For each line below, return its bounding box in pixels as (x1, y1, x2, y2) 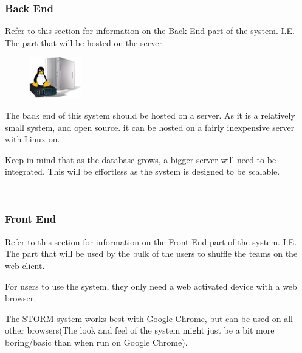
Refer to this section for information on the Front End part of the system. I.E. (5, 235, 297, 248)
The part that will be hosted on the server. (5, 36, 165, 49)
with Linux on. (5, 133, 60, 145)
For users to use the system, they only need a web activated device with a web (5, 279, 297, 292)
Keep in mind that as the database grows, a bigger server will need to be (5, 153, 276, 166)
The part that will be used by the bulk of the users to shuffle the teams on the (5, 247, 298, 260)
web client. (5, 259, 45, 271)
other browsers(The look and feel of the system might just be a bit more (5, 324, 275, 337)
